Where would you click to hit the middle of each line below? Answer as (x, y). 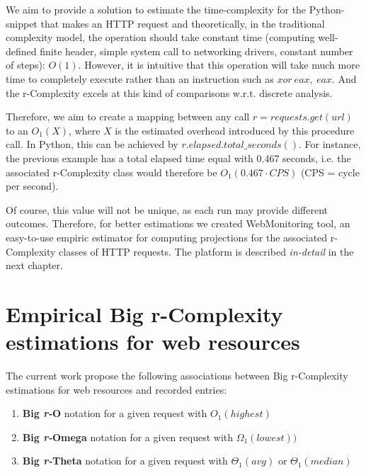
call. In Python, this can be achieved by (92, 144)
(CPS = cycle (330, 172)
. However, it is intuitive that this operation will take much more (219, 65)
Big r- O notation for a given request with (115, 413)
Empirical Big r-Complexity (144, 313)
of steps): (25, 65)
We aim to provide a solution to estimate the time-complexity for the (156, 9)
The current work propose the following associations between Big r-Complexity (177, 375)
